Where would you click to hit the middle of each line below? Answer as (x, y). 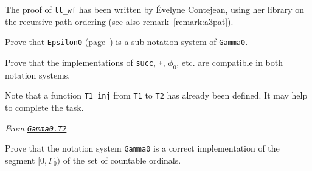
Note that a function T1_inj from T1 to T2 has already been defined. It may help (156, 95)
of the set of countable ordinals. (122, 160)
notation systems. (38, 75)
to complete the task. (44, 107)
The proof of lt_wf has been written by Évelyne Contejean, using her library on (155, 9)
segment (20, 160)
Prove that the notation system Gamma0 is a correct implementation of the (142, 148)
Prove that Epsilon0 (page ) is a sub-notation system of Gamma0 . (127, 42)
